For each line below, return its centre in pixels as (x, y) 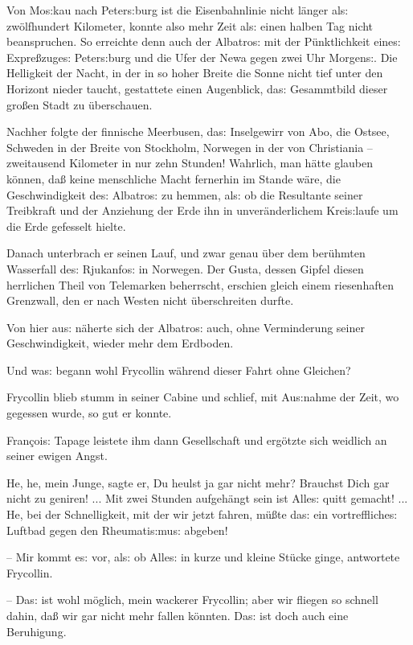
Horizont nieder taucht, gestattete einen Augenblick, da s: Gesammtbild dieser (197, 88)
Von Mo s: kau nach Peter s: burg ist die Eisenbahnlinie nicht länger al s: (178, 10)
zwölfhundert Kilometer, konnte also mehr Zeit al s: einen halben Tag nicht (190, 25)
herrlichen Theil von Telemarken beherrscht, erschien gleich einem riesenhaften (200, 284)
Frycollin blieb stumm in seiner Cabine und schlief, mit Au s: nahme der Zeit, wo (203, 397)
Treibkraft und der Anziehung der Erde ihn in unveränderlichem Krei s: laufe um (202, 210)
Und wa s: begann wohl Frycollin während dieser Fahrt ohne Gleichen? (179, 370)
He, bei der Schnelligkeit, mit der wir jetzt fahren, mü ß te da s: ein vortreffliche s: (202, 514)
